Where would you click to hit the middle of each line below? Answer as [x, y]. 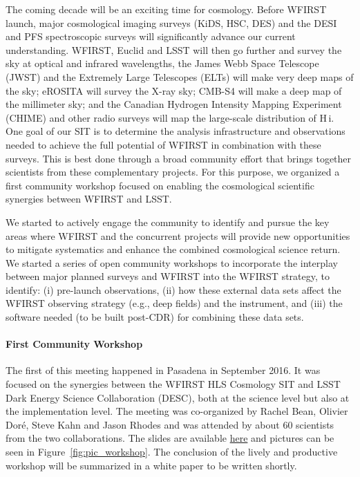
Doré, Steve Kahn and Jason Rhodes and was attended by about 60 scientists [170, 424]
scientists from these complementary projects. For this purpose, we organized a [173, 172]
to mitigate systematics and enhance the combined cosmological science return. [173, 249]
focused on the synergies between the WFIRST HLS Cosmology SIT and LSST [173, 384]
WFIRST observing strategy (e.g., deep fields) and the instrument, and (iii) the [174, 303]
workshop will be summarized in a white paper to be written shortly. [151, 465]
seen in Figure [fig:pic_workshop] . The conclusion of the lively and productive [172, 452]
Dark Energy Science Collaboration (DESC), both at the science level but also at [178, 397]
